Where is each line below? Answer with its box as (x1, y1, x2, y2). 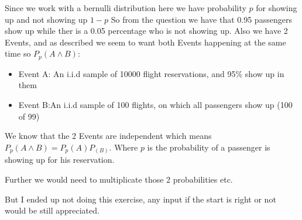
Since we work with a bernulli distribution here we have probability (5, 2, 246, 13)
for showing (256, 2, 297, 13)
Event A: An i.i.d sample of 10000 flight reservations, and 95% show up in (18, 67, 284, 79)
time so (5, 47, 31, 60)
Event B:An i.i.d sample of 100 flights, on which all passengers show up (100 (18, 99, 293, 111)
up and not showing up (5, 13, 88, 25)
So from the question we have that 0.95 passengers (111, 13, 292, 25)
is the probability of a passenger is (147, 141, 270, 153)
